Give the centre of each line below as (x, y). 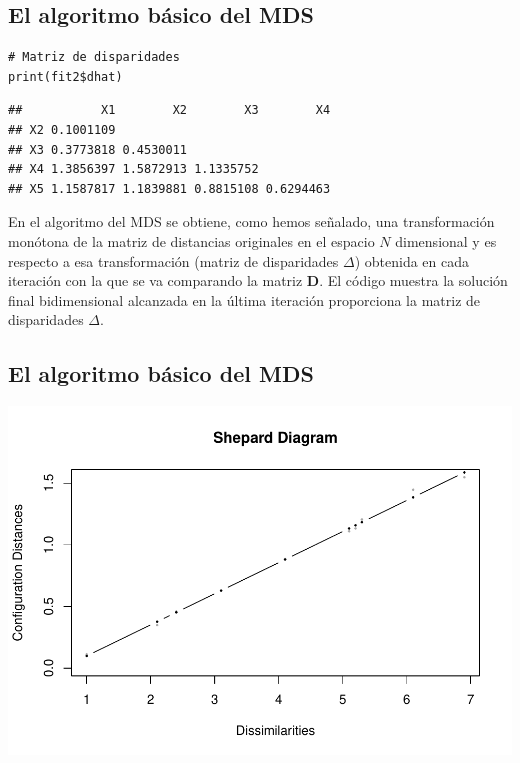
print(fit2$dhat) (65, 76)
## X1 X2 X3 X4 (169, 110)
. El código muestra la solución (413, 280)
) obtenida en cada (412, 260)
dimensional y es (446, 240)
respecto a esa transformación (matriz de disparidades (173, 260)
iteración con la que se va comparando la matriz (155, 280)
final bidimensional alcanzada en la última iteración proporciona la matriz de (244, 299)
